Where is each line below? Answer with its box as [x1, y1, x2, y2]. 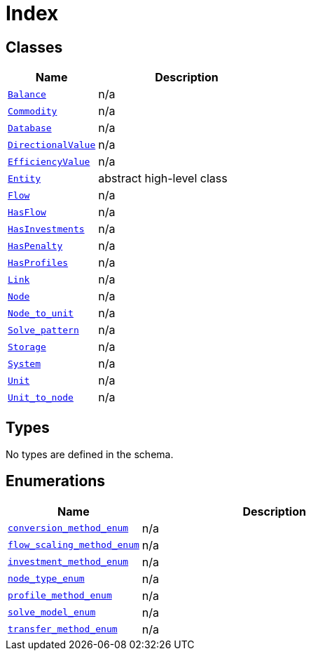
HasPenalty [8, 240, 63, 251]
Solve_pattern [8, 324, 79, 335]
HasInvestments [8, 223, 85, 234]
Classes [6, 38, 63, 56]
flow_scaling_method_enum [8, 540, 139, 551]
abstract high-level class [98, 171, 228, 186]
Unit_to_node [8, 391, 74, 403]
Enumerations [6, 472, 106, 490]
